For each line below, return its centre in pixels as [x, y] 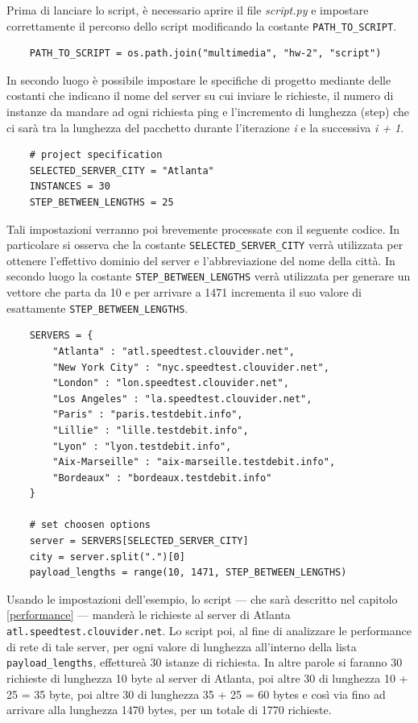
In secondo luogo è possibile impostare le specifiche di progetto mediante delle [199, 79]
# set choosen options [90, 525]
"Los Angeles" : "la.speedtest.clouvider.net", [182, 399]
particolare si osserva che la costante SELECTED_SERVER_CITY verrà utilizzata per [205, 245]
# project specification [96, 155]
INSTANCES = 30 [70, 187]
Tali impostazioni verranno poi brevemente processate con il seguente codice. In [203, 229]
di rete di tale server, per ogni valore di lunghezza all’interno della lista [182, 646]
